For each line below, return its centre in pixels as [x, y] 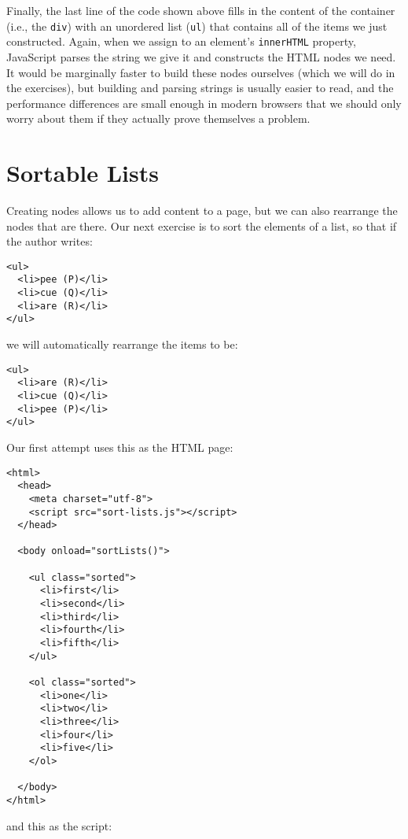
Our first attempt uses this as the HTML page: [120, 447]
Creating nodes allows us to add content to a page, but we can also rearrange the [202, 210]
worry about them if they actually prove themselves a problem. [158, 118]
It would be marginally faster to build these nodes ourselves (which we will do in [201, 72]
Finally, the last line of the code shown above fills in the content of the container [201, 10]
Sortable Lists [83, 173]
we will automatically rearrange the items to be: [122, 344]
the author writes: [50, 241]
